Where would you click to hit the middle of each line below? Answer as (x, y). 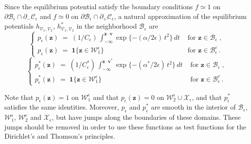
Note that (19, 97)
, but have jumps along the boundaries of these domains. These (146, 117)
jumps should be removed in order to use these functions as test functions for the (125, 126)
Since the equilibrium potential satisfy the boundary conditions (99, 6)
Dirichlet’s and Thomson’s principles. (60, 136)
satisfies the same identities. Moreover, (62, 107)
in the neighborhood (107, 26)
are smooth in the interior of (193, 107)
